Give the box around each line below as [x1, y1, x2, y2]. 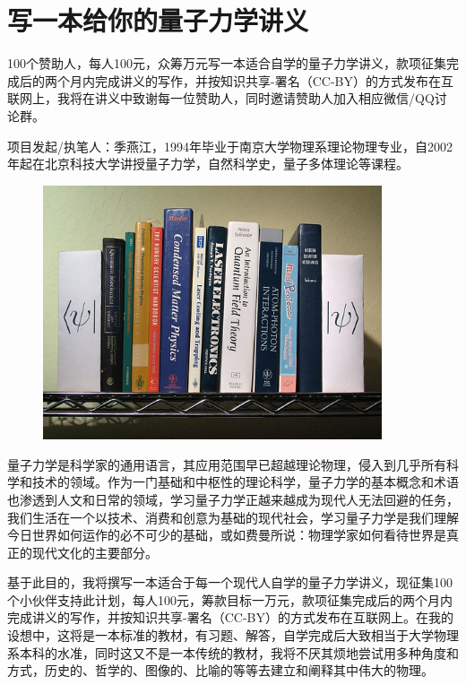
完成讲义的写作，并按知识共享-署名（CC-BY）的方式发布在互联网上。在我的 [7, 608, 453, 627]
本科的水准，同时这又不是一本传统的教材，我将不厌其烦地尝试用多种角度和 [19, 643, 459, 662]
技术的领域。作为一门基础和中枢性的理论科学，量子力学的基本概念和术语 [31, 473, 459, 491]
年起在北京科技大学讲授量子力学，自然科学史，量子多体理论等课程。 [7, 154, 409, 173]
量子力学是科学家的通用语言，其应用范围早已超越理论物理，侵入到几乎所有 [7, 455, 446, 473]
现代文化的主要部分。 [31, 542, 158, 561]
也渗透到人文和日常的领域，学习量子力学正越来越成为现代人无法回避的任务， [7, 490, 459, 508]
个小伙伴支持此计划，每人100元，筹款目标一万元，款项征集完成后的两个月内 [7, 590, 453, 609]
